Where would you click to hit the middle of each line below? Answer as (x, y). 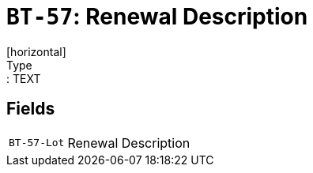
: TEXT (24, 78)
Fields (31, 109)
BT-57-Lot (37, 143)
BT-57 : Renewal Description (157, 17)
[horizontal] (36, 51)
